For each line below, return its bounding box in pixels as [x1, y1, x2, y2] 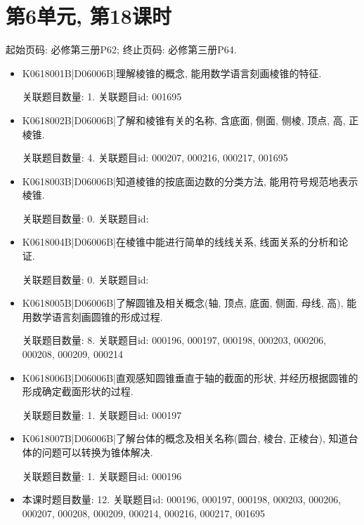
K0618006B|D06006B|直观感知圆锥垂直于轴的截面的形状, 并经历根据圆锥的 [22, 370, 358, 385]
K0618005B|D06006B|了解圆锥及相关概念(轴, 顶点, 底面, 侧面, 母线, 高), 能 [22, 295, 357, 310]
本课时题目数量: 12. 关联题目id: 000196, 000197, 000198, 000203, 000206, [22, 492, 342, 507]
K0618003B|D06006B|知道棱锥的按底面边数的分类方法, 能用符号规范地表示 [22, 173, 358, 188]
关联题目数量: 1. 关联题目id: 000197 [22, 407, 182, 422]
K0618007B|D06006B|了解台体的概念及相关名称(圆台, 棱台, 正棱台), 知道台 [22, 431, 358, 446]
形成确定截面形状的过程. [22, 384, 134, 399]
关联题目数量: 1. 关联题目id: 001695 [22, 89, 182, 104]
